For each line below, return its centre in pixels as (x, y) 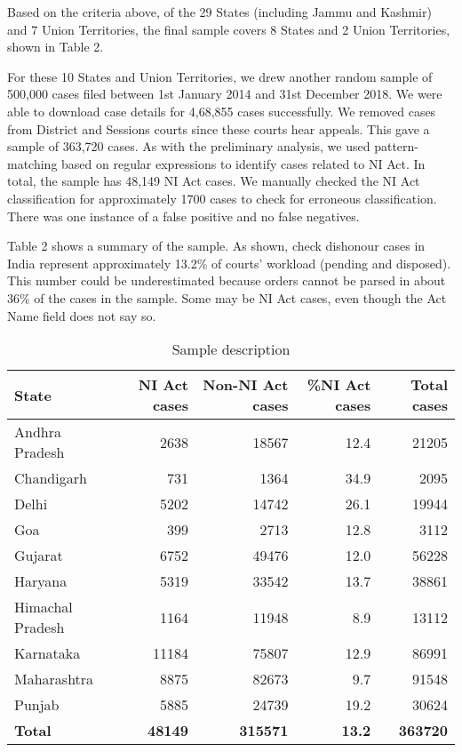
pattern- (397, 146)
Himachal (44, 607)
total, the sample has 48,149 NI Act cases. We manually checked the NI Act (214, 181)
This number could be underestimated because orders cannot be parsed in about (227, 280)
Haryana (41, 581)
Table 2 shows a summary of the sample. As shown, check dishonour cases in (216, 246)
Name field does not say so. (82, 315)
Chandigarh (51, 478)
